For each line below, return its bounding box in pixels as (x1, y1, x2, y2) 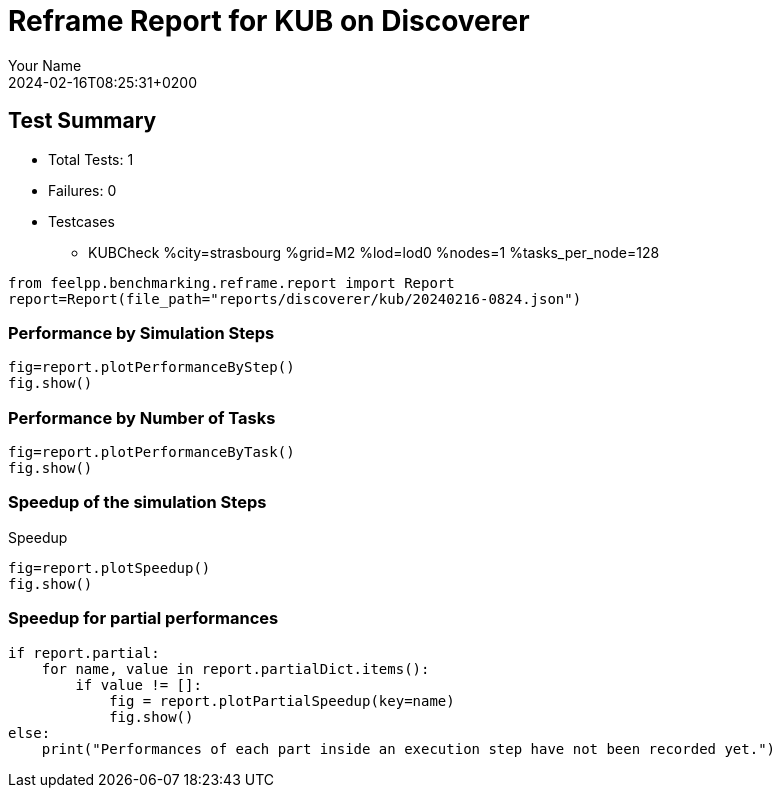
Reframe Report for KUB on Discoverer (8, 4, 530, 38)
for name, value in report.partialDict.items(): (41, 660, 430, 677)
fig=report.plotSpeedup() (8, 559, 211, 576)
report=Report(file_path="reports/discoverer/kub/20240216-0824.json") (8, 290, 582, 307)
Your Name (8, 56, 82, 74)
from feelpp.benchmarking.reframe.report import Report (8, 274, 455, 291)
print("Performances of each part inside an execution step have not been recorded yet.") (41, 740, 776, 757)
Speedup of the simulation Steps (8, 492, 267, 513)
